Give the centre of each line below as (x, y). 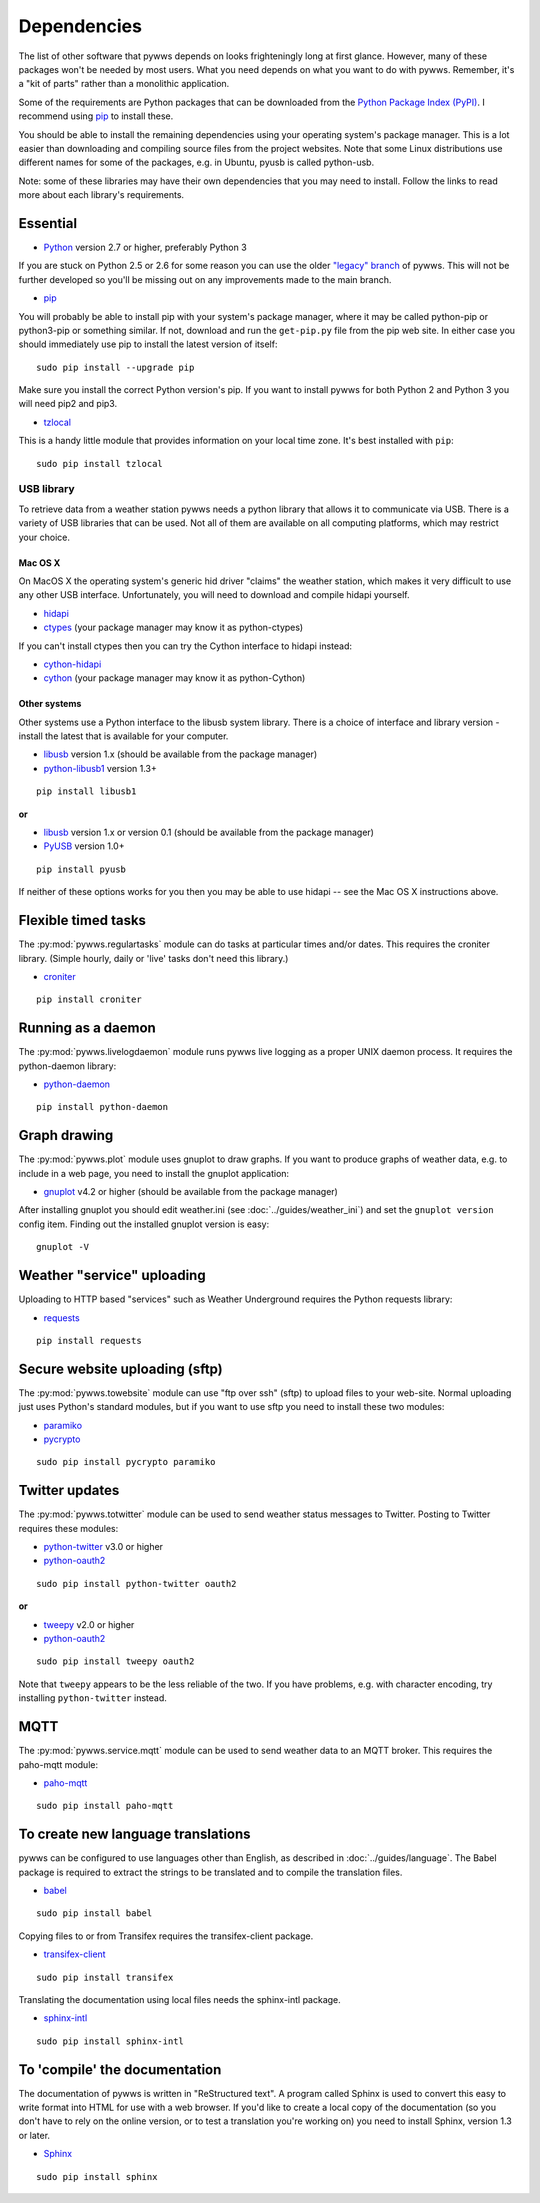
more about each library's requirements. (101, 195)
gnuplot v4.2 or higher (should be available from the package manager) (191, 1192)
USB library (46, 489)
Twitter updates (69, 1490)
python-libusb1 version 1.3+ (100, 768)
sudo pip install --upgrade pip (115, 367)
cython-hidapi (72, 664)
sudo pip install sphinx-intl (110, 2041)
